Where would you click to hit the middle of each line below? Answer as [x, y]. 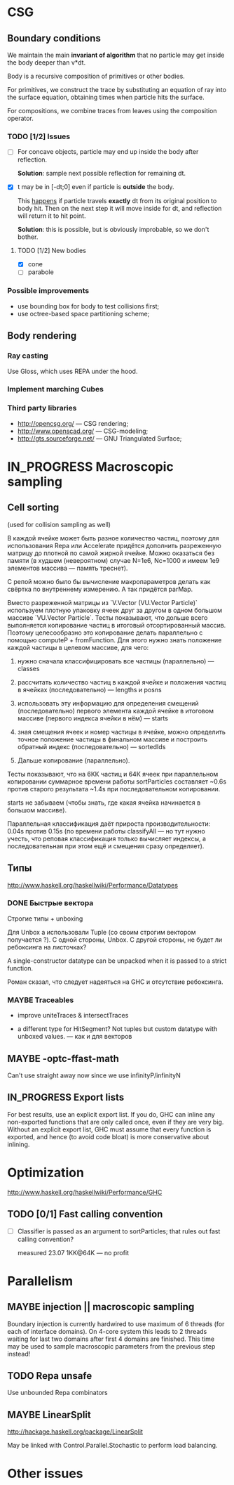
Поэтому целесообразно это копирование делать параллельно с [105, 633]
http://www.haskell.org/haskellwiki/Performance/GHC [85, 1192]
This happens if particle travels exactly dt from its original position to [117, 201]
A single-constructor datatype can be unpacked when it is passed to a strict [117, 961]
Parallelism [40, 1281]
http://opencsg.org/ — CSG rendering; [73, 423]
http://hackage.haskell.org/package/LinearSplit [75, 1432]
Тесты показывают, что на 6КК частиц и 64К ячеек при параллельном [113, 774]
